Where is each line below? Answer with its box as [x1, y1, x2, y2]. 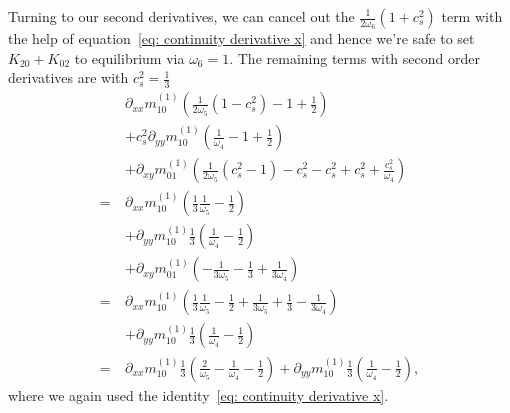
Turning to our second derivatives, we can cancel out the [8, 6, 355, 26]
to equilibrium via [74, 47, 185, 68]
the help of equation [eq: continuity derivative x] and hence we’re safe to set [8, 28, 475, 49]
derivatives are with [8, 67, 129, 88]
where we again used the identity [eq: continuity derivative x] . [8, 384, 389, 405]
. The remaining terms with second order [229, 47, 480, 68]
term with [441, 6, 503, 26]
